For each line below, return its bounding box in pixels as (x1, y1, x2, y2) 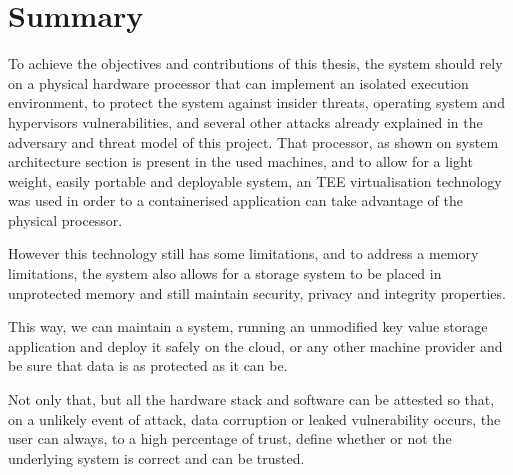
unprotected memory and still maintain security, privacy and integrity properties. (8, 282, 506, 303)
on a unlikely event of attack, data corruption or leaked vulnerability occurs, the (8, 408, 501, 429)
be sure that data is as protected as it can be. (8, 355, 288, 376)
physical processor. (8, 209, 123, 230)
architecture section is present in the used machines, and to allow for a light (8, 151, 473, 172)
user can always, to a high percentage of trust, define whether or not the (8, 428, 452, 449)
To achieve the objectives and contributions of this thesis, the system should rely (8, 53, 503, 74)
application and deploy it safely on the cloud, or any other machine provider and (8, 335, 503, 356)
